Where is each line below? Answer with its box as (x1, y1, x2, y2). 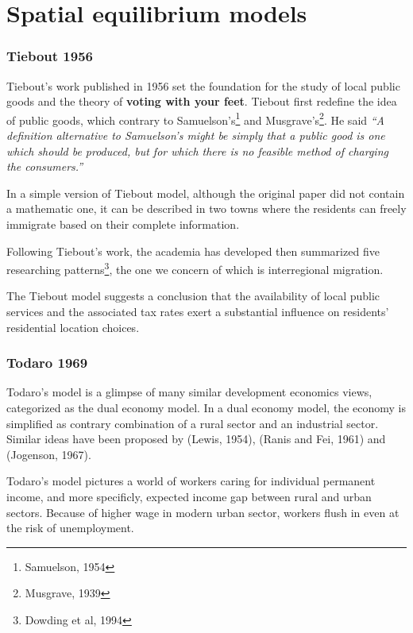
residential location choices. (6, 318, 140, 335)
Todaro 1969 (6, 353, 88, 372)
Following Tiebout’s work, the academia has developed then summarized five (6, 242, 380, 259)
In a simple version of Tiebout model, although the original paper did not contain (6, 184, 405, 201)
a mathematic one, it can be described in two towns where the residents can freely (6, 200, 407, 217)
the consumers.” (6, 158, 83, 175)
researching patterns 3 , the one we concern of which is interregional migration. (6, 259, 384, 277)
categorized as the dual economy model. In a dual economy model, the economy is (6, 399, 406, 416)
